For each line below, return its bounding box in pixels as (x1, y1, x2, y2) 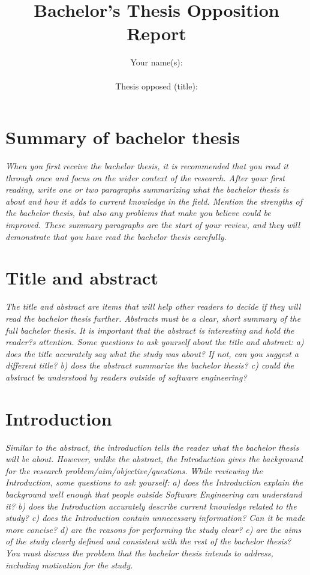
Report (127, 21, 186, 46)
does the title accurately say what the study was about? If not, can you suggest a (5, 347, 299, 360)
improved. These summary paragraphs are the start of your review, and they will (5, 218, 300, 230)
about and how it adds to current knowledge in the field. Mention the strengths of (5, 194, 303, 207)
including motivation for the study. (5, 558, 133, 571)
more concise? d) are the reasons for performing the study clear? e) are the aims (5, 523, 302, 535)
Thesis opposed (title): (115, 79, 198, 92)
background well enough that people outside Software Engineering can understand (5, 487, 302, 500)
